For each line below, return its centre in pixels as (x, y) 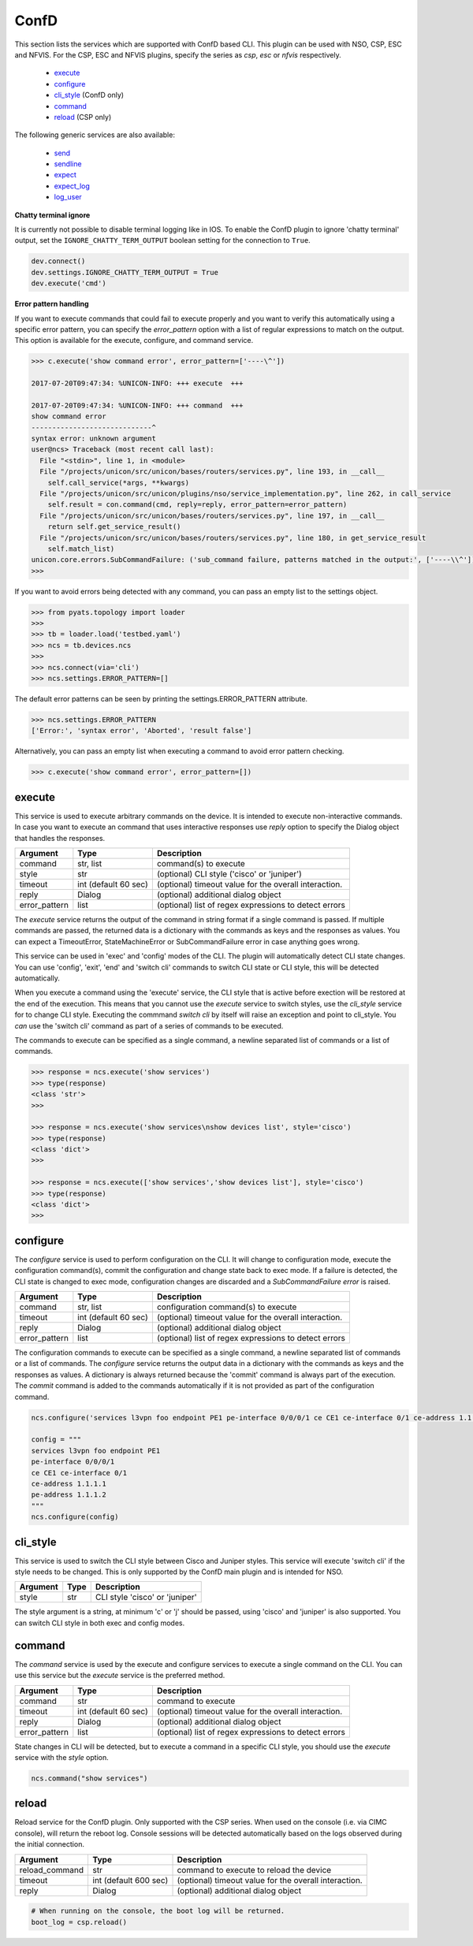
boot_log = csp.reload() (79, 1922)
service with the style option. (62, 1757)
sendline (68, 164)
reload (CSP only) (83, 117)
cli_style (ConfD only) (89, 95)
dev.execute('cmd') (69, 283)
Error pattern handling (52, 304)
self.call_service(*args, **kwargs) (118, 482)
